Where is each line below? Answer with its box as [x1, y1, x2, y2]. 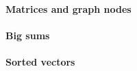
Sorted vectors [5, 54, 75, 68]
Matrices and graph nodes [5, 1, 132, 16]
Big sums [5, 28, 50, 42]
